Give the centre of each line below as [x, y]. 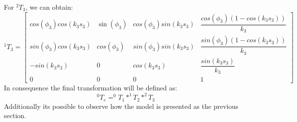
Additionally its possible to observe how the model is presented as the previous [121, 106]
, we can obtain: [49, 7]
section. [15, 115]
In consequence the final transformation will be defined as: [91, 88]
